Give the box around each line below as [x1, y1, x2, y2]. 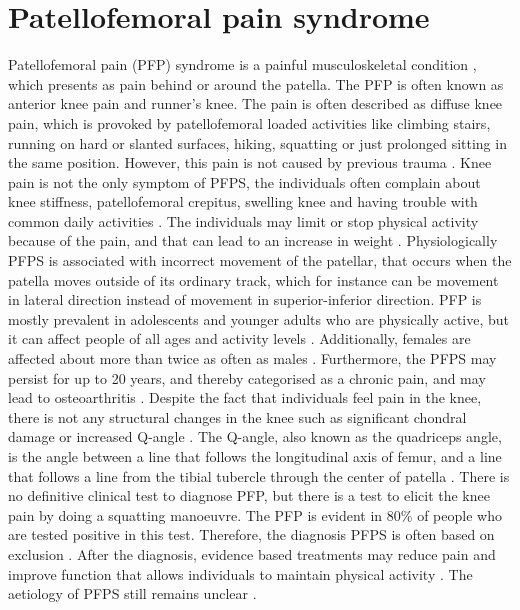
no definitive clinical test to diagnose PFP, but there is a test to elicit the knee [8, 485, 490, 506]
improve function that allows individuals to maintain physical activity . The [8, 563, 473, 584]
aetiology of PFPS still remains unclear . [8, 583, 257, 604]
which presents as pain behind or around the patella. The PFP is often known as [8, 73, 504, 94]
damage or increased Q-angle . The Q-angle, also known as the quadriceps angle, [8, 426, 502, 447]
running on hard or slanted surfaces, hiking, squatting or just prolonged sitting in [8, 132, 507, 153]
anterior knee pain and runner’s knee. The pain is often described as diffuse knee [8, 93, 503, 114]
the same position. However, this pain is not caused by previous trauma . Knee [8, 152, 492, 173]
